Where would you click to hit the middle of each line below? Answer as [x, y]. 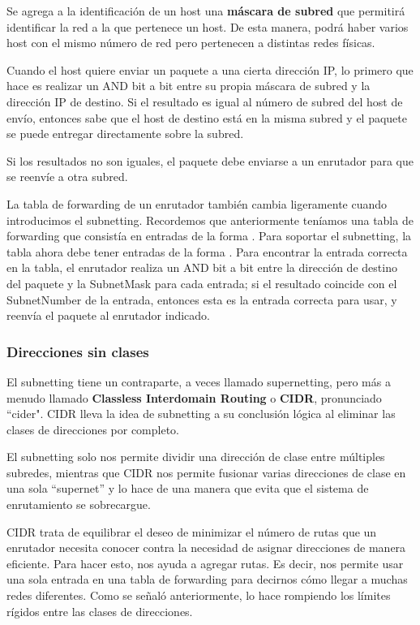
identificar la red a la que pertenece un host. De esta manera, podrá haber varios [208, 26]
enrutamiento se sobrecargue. [79, 504]
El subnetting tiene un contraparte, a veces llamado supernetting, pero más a [199, 381]
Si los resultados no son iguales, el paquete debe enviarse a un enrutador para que [210, 160]
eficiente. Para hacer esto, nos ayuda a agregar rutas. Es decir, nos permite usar [205, 563]
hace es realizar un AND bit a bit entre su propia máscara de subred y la [189, 86]
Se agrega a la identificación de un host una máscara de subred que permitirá [206, 11]
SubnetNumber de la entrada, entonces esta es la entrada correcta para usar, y [202, 299]
